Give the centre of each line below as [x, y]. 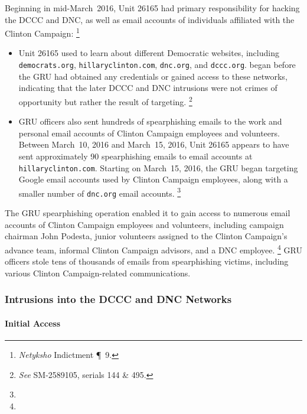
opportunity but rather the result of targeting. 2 [105, 100]
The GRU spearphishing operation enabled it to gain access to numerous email [148, 213]
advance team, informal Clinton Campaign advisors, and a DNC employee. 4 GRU [153, 249]
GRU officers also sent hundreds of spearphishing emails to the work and [150, 121]
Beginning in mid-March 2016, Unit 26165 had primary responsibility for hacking [152, 8]
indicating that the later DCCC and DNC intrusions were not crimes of [148, 88]
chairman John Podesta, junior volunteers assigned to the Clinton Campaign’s [146, 236]
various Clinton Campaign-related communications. [98, 273]
